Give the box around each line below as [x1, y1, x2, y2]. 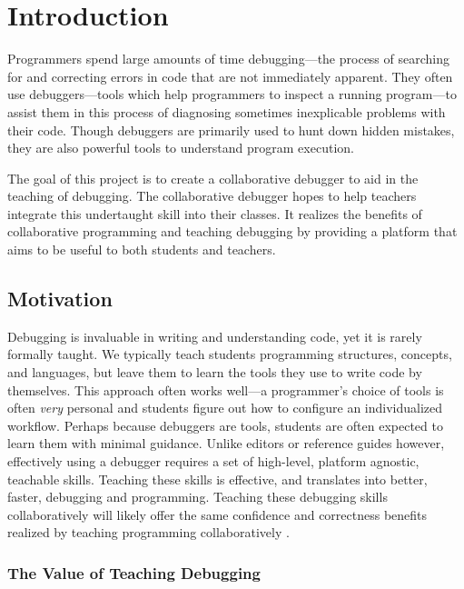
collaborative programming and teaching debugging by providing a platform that [7, 222, 458, 241]
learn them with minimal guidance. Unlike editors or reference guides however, [7, 434, 445, 453]
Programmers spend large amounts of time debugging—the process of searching [7, 49, 449, 68]
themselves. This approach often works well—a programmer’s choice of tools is [7, 380, 444, 399]
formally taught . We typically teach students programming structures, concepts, [7, 344, 452, 364]
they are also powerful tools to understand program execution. [7, 138, 354, 157]
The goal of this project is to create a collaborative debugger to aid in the [7, 168, 419, 187]
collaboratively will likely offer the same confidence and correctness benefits [7, 504, 428, 524]
